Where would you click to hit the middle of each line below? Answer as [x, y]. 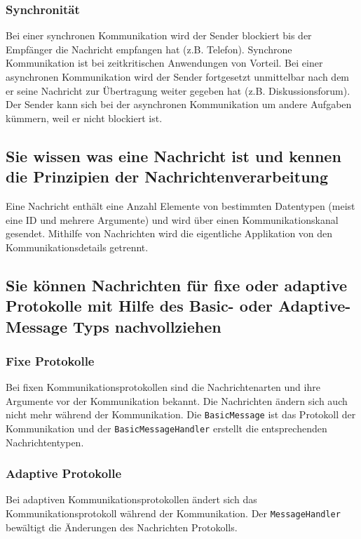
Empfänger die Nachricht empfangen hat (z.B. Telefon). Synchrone [149, 49]
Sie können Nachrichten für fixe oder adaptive [177, 285]
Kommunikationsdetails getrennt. [77, 247]
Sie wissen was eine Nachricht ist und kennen [173, 155]
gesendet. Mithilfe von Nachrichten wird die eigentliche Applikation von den [169, 233]
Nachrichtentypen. [45, 442]
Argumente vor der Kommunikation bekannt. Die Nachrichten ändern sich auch [177, 400]
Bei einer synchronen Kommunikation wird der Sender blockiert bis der [159, 35]
